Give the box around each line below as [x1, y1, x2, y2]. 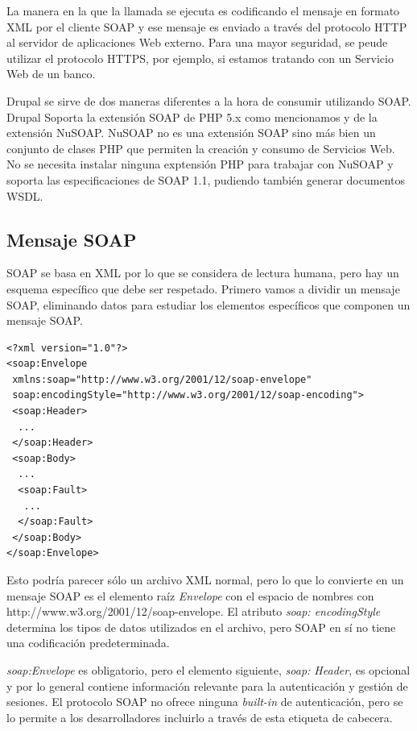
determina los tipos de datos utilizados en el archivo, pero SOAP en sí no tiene [6, 618, 396, 635]
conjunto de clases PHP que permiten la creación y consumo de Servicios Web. [6, 139, 395, 156]
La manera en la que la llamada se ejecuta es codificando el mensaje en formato [6, 2, 400, 19]
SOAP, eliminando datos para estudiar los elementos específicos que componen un [6, 296, 411, 313]
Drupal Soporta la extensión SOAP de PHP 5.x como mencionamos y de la [6, 108, 378, 125]
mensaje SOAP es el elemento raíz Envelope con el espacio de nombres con [6, 587, 374, 604]
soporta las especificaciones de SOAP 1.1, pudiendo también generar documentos [6, 171, 405, 188]
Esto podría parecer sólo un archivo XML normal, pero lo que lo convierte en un [6, 571, 404, 588]
